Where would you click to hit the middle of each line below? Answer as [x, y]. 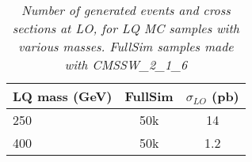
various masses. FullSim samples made [126, 46]
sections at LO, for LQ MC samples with [126, 28]
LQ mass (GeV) [63, 96]
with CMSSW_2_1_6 [126, 64]
